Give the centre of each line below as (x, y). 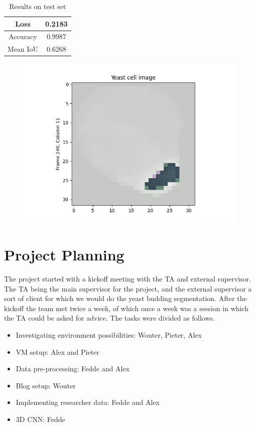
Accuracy (23, 36)
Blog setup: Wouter (46, 385)
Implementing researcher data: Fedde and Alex (88, 402)
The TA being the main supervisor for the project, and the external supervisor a (128, 288)
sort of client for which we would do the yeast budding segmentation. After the (125, 298)
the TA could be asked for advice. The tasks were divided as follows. (109, 318)
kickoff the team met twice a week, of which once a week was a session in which (126, 308)
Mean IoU (23, 49)
